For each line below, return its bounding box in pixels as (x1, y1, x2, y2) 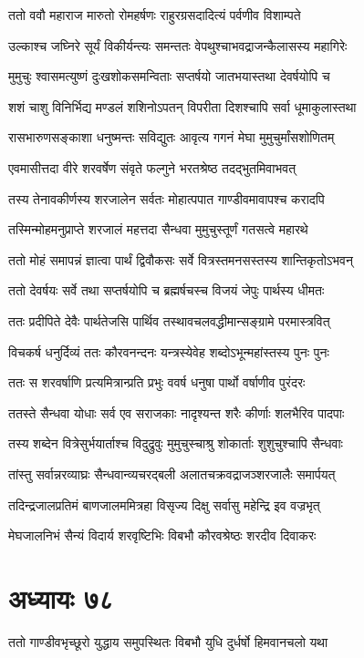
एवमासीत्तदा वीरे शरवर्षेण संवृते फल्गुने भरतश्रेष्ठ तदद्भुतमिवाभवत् (8, 158, 296, 177)
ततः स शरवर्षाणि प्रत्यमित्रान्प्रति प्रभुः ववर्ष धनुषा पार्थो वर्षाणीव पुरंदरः (8, 373, 306, 392)
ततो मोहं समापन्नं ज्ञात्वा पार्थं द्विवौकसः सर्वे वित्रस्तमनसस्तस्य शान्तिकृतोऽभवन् (8, 250, 353, 269)
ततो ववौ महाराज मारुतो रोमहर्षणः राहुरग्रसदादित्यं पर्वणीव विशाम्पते (8, 5, 301, 24)
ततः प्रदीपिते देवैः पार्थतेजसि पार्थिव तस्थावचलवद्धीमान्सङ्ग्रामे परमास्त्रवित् (8, 311, 330, 330)
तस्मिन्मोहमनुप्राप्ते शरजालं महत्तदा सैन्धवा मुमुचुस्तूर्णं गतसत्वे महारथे (8, 220, 308, 239)
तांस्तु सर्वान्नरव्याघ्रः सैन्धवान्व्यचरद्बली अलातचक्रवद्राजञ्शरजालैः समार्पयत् (8, 464, 336, 483)
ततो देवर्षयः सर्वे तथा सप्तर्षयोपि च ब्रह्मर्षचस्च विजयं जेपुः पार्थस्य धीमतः (8, 281, 325, 300)
